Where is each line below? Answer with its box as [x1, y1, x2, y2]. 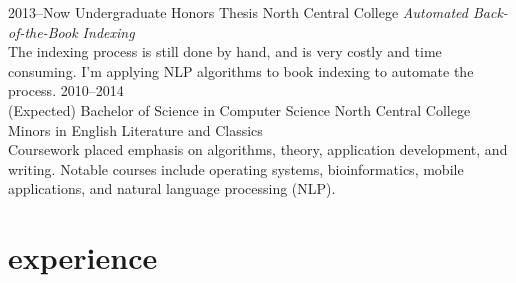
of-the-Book [8, 21, 78, 42]
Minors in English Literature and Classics [8, 119, 263, 140]
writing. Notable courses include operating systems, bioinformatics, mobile [8, 158, 464, 179]
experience [8, 237, 158, 278]
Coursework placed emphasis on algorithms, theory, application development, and [8, 139, 508, 160]
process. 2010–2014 [8, 80, 124, 101]
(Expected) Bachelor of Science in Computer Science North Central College [8, 99, 471, 120]
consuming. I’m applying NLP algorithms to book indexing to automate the [8, 60, 474, 81]
